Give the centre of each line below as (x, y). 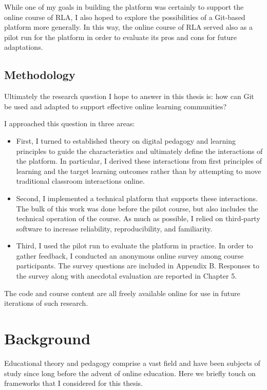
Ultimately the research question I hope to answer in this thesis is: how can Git (129, 96)
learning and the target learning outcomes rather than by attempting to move (139, 171)
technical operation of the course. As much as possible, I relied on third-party (138, 218)
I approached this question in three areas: (70, 123)
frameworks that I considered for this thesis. (74, 383)
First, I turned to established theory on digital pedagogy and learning (126, 140)
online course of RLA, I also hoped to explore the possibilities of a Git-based (125, 17)
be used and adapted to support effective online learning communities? (116, 106)
